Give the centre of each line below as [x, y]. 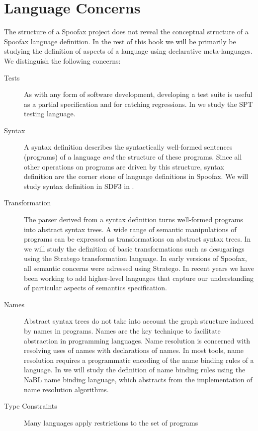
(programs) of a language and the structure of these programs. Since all [133, 157]
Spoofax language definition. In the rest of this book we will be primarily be [120, 41]
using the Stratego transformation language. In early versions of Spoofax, [135, 258]
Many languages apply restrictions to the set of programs [111, 422]
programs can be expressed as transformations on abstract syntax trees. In [137, 239]
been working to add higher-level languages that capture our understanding [139, 278]
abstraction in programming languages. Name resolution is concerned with [137, 340]
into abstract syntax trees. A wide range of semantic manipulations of [130, 229]
